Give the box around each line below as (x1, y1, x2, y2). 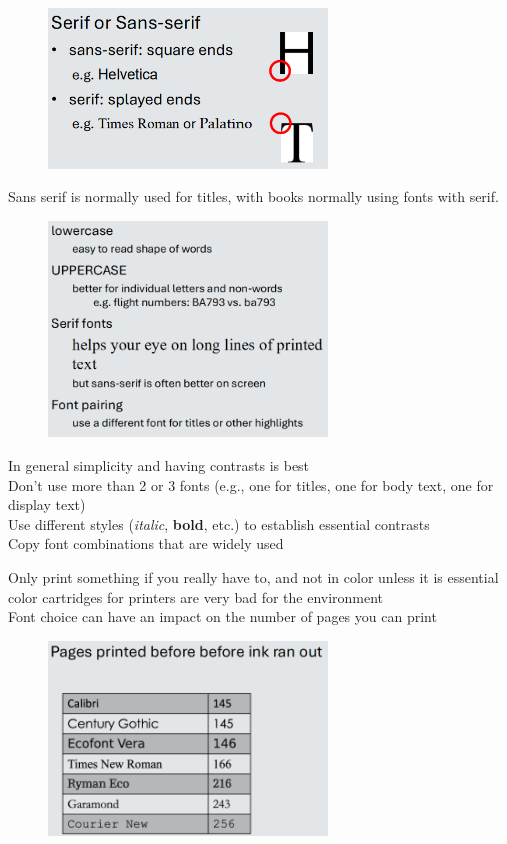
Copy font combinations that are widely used (8, 533, 284, 554)
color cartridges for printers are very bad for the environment (8, 586, 384, 607)
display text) (8, 494, 86, 515)
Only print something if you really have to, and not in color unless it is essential (8, 566, 499, 587)
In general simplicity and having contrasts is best (8, 455, 310, 475)
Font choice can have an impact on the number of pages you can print (8, 606, 437, 627)
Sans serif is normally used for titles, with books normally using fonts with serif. (8, 186, 499, 207)
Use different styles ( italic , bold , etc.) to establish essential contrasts (8, 513, 430, 534)
